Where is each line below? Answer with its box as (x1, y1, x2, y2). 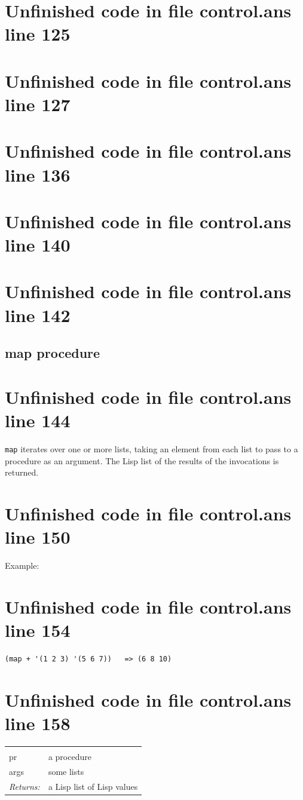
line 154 (5, 618, 71, 642)
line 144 (5, 407, 71, 432)
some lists (48, 765, 84, 777)
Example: (5, 559, 39, 572)
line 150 (5, 525, 71, 549)
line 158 (5, 710, 71, 735)
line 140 (5, 232, 71, 257)
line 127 (5, 91, 71, 116)
